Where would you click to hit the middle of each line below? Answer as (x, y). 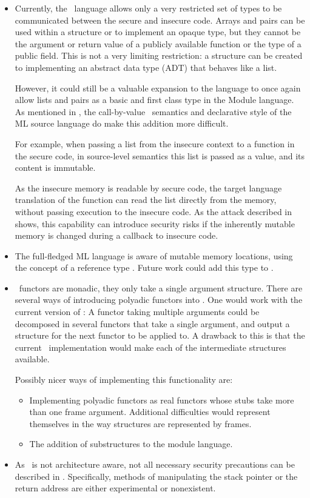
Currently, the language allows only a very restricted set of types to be (148, 8)
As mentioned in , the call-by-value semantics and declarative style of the (153, 111)
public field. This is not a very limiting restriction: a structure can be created (159, 55)
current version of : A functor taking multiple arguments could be (137, 312)
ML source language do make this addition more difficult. (122, 123)
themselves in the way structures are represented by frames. (140, 423)
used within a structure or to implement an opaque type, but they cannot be (158, 32)
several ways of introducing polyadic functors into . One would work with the (159, 300)
